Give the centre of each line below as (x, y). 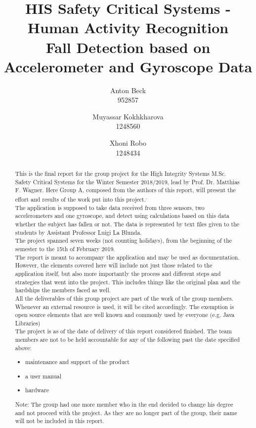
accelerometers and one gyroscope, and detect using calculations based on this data (122, 216)
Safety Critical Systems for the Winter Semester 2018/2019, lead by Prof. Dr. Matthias (127, 182)
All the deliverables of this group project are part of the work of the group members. (124, 298)
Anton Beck (128, 90)
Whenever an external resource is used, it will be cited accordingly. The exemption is (125, 306)
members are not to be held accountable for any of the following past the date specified (128, 340)
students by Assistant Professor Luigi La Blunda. (78, 232)
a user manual (43, 376)
